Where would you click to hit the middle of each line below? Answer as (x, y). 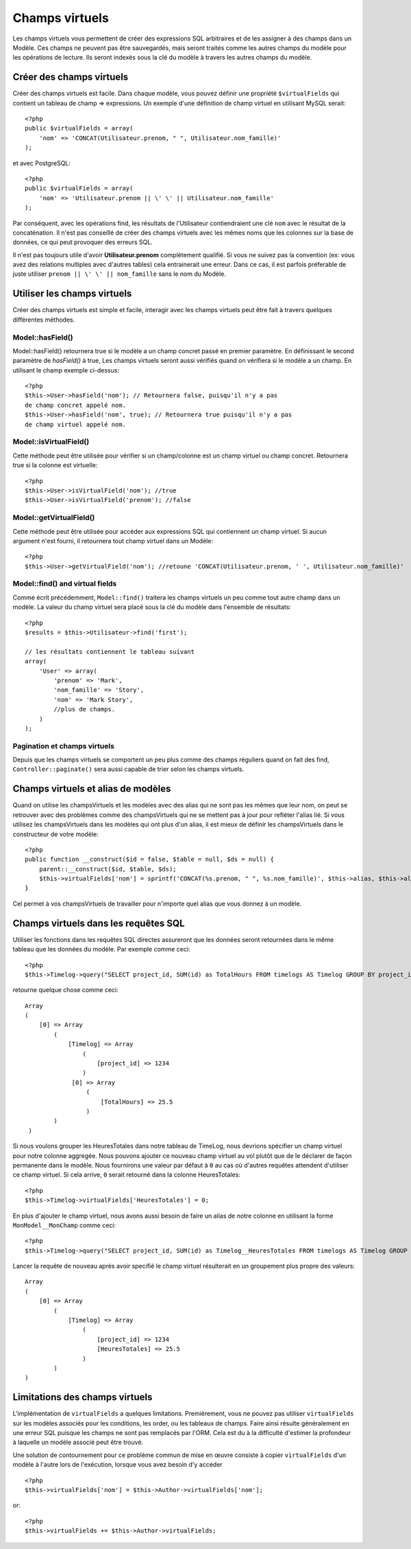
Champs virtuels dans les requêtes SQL (99, 923)
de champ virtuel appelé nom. (76, 424)
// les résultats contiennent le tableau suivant (110, 651)
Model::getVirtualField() (54, 518)
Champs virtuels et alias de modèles (92, 789)
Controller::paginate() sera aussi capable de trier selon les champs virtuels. (128, 769)
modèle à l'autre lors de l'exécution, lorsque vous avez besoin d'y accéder (117, 1465)
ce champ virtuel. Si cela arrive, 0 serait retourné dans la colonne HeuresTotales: (127, 1175)
